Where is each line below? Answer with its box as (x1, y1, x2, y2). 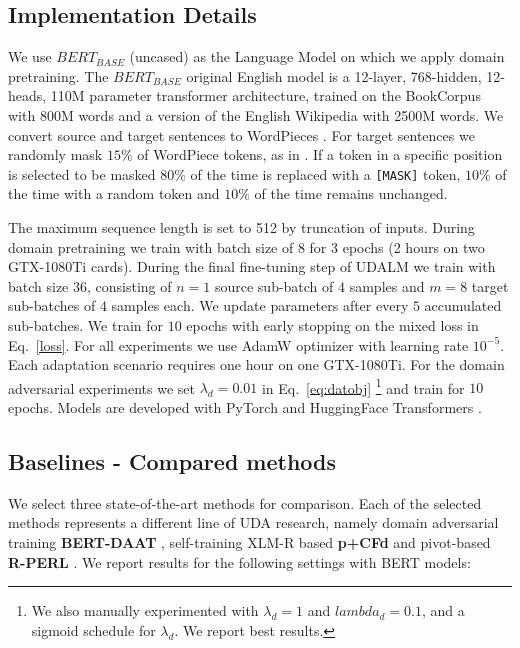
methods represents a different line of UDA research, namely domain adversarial (8, 512, 499, 533)
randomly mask (8, 144, 103, 165)
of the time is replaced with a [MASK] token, (190, 163, 461, 184)
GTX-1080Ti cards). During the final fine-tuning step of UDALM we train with (8, 256, 496, 277)
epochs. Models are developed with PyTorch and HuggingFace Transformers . (8, 397, 482, 418)
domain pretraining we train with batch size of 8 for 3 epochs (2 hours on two (8, 236, 485, 257)
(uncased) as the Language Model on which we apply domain (129, 46, 505, 67)
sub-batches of (8, 295, 96, 316)
